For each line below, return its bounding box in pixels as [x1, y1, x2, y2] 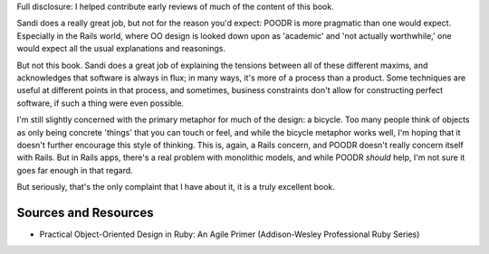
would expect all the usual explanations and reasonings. [16, 43, 226, 54]
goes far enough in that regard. [16, 165, 133, 175]
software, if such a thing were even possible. [16, 98, 185, 108]
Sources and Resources [16, 204, 154, 221]
